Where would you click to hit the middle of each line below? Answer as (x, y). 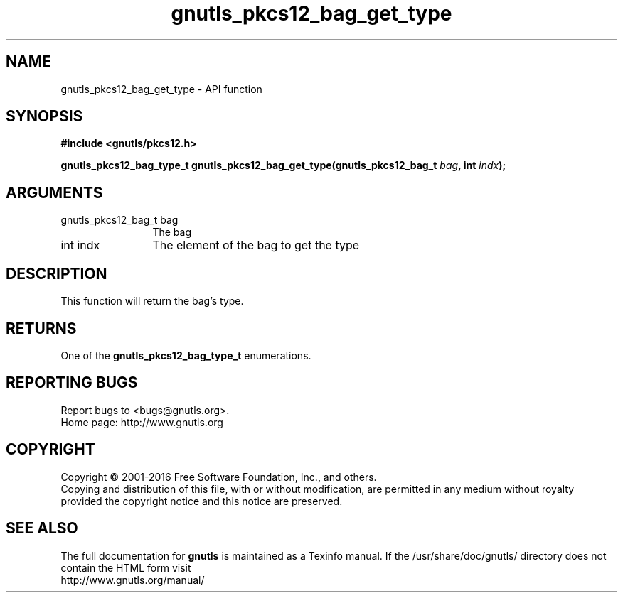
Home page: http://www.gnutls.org (142, 422)
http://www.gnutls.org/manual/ (133, 580)
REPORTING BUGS (72, 383)
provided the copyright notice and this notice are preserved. (202, 501)
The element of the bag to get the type (256, 245)
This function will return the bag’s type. (152, 301)
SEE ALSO (42, 528)
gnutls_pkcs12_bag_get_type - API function (161, 89)
